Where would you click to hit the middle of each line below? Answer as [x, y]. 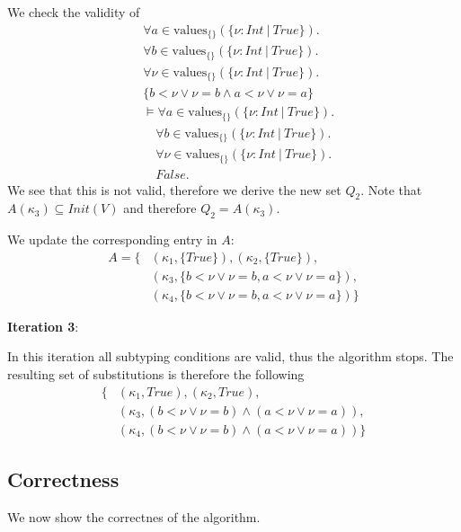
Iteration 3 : [43, 326]
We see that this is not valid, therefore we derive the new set [174, 189]
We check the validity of [74, 12]
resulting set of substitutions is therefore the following [156, 374]
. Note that [391, 189]
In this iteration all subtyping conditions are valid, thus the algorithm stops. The [230, 356]
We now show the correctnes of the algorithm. [134, 516]
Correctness [63, 479]
